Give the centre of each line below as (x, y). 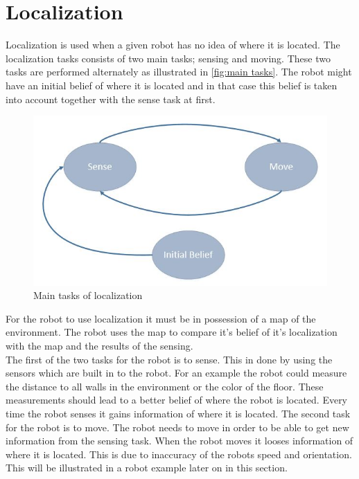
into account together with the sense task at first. (111, 99)
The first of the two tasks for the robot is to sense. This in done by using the (169, 359)
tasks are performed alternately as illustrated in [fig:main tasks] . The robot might (179, 72)
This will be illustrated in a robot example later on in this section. (147, 468)
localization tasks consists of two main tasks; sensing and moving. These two (168, 58)
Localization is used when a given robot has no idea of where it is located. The (173, 45)
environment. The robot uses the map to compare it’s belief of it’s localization (172, 332)
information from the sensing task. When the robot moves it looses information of (179, 441)
